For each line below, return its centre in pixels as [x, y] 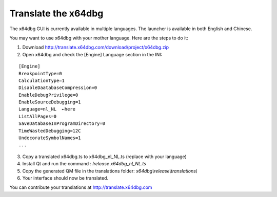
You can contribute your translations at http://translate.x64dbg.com [81, 187]
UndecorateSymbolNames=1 [50, 138]
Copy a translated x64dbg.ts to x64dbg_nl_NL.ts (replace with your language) [104, 157]
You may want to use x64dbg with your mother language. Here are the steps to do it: [99, 38]
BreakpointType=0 [40, 73]
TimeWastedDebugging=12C [50, 131]
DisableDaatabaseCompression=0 [58, 88]
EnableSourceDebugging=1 [50, 102]
